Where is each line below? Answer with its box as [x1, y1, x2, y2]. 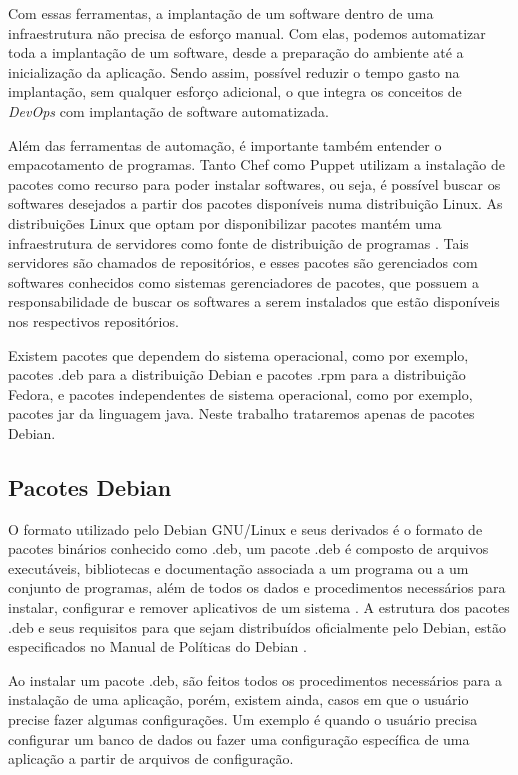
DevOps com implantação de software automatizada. [8, 100, 329, 121]
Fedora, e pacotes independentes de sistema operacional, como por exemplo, [8, 383, 473, 404]
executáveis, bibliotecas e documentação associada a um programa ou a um [8, 557, 469, 578]
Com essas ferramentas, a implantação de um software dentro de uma [8, 3, 434, 23]
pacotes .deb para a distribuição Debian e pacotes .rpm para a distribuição [8, 364, 466, 385]
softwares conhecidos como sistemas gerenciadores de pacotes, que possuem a [8, 271, 479, 292]
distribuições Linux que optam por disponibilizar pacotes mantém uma [8, 212, 442, 233]
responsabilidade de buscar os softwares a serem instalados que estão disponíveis [8, 291, 500, 312]
